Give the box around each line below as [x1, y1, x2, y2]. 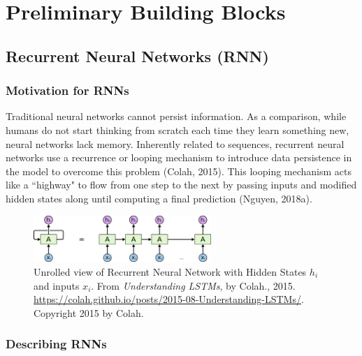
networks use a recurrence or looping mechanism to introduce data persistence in [6, 150, 352, 165]
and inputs [34, 278, 80, 292]
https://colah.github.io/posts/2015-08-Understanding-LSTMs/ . [34, 292, 304, 306]
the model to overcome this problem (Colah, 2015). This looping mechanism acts [6, 163, 352, 178]
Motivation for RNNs [6, 82, 129, 99]
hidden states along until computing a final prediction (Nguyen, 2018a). [6, 191, 312, 205]
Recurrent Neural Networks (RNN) [6, 45, 269, 66]
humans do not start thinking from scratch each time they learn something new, [6, 122, 349, 137]
